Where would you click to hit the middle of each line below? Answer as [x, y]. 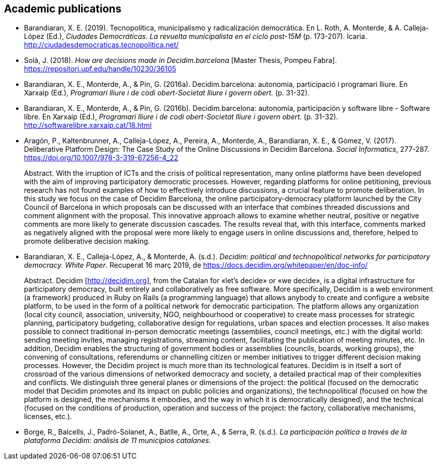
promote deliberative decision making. [87, 241]
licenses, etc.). [48, 417]
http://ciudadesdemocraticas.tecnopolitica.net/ [101, 45]
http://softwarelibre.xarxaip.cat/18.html [88, 125]
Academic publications [63, 9]
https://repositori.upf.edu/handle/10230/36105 [100, 69]
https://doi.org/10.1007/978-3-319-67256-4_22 [101, 158]
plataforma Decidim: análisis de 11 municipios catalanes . [117, 441]
